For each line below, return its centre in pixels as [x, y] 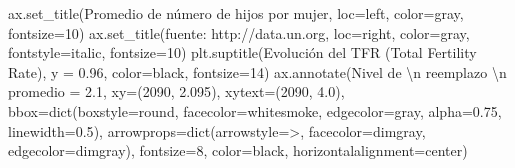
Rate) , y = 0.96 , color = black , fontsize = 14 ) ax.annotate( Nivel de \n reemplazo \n [257, 71]
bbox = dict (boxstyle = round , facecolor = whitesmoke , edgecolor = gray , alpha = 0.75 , [255, 110]
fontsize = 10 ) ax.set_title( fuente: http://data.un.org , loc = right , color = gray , [239, 32]
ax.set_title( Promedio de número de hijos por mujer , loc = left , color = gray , [236, 13]
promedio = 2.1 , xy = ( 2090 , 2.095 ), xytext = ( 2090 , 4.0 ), [176, 91]
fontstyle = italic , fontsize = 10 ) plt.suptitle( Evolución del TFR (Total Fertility [242, 52]
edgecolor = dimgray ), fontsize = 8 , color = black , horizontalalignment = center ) [238, 150]
